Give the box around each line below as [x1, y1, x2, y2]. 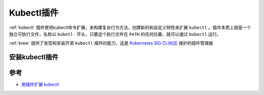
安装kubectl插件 [9, 53, 59, 61]
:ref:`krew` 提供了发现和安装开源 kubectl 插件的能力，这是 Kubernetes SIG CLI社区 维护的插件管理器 [9, 40, 214, 46]
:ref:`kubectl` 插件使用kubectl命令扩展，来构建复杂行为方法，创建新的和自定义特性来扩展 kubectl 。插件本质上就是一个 [9, 24, 251, 30]
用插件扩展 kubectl [21, 81, 59, 88]
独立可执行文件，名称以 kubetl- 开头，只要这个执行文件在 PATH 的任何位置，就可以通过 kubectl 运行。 [9, 31, 221, 37]
